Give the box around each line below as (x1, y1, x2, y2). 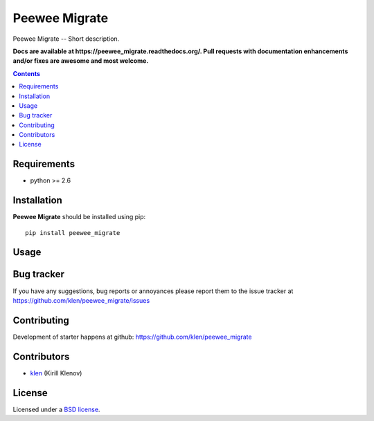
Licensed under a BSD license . (12, 405, 100, 413)
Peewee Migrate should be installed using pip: (12, 213, 146, 221)
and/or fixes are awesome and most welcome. (12, 57, 149, 65)
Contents (12, 69, 41, 77)
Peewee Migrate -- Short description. (12, 35, 120, 43)
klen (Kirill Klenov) (30, 368, 82, 377)
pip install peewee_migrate (25, 229, 121, 236)
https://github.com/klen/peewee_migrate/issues (12, 296, 150, 304)
